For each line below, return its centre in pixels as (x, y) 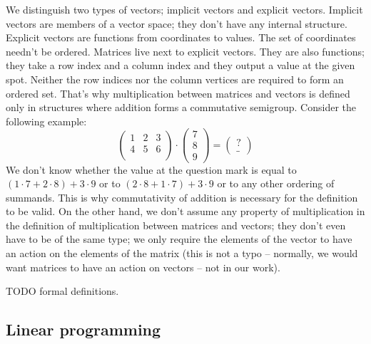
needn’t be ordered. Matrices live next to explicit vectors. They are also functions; (185, 51)
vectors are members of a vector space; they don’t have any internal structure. (177, 23)
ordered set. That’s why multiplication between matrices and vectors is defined (178, 93)
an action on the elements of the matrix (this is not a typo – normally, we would (182, 253)
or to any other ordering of (276, 183)
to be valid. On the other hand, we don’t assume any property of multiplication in (185, 211)
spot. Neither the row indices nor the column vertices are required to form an (175, 79)
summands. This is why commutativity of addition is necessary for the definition (182, 197)
